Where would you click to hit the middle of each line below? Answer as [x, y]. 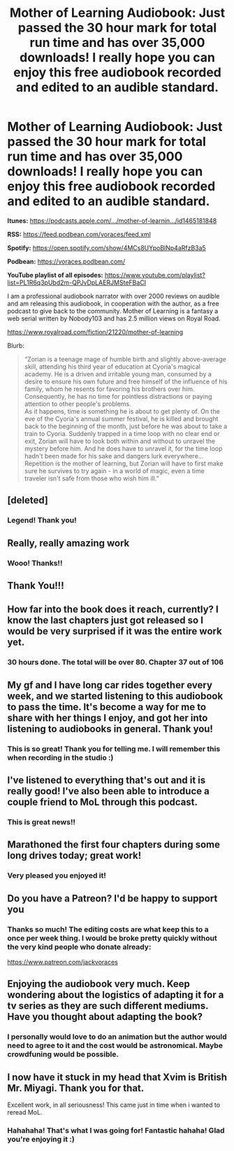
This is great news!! [41, 822]
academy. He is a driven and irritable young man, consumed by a [118, 374]
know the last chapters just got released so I [105, 621]
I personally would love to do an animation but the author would [117, 1037]
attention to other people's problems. [78, 404]
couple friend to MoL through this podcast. [102, 802]
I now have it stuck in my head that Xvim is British [117, 1077]
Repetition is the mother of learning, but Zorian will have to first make [124, 463]
